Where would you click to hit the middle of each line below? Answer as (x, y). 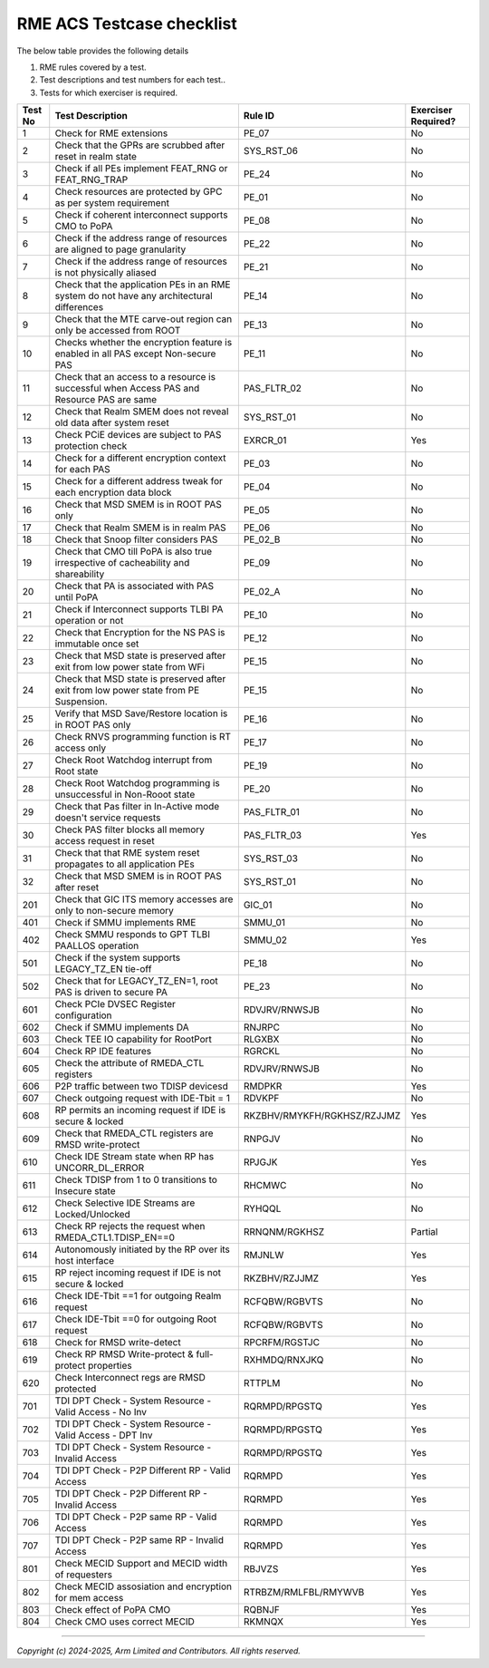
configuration (83, 1015)
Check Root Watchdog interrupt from (134, 760)
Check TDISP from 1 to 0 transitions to (136, 1180)
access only (81, 748)
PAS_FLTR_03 (273, 836)
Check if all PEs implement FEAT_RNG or (141, 169)
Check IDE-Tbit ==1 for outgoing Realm (138, 1296)
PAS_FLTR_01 (272, 812)
